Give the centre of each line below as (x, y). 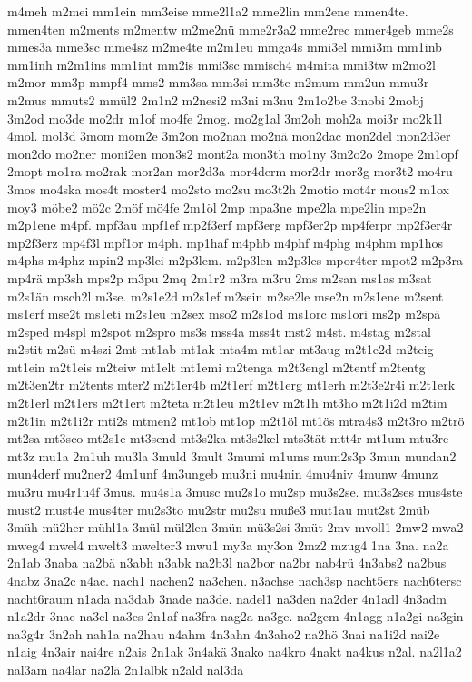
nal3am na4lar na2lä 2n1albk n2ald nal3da (126, 669)
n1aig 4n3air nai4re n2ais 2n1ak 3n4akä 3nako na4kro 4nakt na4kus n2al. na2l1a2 (235, 652)
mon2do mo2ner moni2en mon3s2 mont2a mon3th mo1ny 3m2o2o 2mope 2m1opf (233, 153)
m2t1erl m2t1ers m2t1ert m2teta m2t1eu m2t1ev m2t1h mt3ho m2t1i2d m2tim (227, 403)
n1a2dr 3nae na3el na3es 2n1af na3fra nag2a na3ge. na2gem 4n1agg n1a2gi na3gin (236, 616)
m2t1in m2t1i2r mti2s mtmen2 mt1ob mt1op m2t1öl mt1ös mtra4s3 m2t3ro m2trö (236, 420)
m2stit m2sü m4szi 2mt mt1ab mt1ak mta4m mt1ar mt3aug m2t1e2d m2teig (221, 349)
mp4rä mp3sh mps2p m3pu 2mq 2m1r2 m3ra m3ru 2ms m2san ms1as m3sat (220, 277)
